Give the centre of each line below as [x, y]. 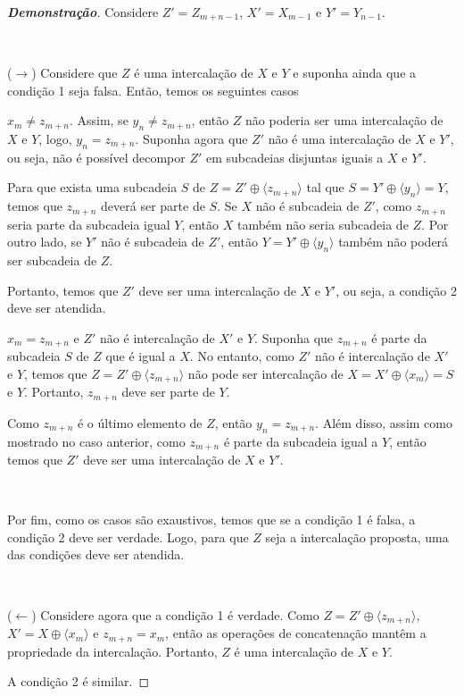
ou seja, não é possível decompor [96, 157]
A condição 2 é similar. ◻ [79, 681]
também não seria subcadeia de [323, 224]
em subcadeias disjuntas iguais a [295, 157]
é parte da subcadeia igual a [301, 441]
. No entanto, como [242, 356]
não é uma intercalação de [340, 139]
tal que [325, 187]
